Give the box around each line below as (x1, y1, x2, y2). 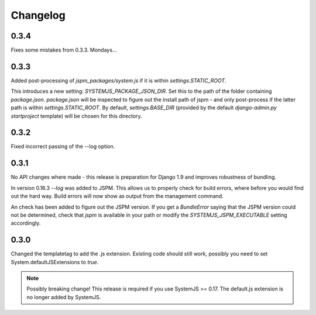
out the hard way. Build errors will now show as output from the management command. (11, 193, 224, 200)
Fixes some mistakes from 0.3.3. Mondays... (11, 47, 117, 54)
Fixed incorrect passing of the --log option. (11, 143, 115, 150)
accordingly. (11, 220, 41, 227)
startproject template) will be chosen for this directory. (11, 112, 143, 119)
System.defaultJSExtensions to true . (11, 258, 99, 265)
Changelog (11, 9, 66, 22)
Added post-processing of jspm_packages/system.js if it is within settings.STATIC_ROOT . (11, 77, 226, 84)
